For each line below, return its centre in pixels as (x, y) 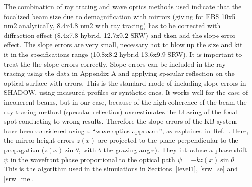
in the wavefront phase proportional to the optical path (93, 159)
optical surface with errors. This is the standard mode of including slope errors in (125, 83)
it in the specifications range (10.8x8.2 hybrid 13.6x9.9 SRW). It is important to (123, 54)
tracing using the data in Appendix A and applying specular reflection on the (119, 73)
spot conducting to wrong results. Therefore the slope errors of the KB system (121, 121)
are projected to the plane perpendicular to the (168, 140)
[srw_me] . (19, 178)
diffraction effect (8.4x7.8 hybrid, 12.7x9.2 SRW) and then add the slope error (120, 35)
